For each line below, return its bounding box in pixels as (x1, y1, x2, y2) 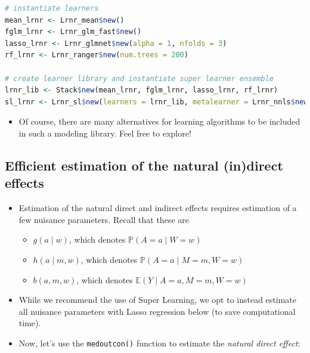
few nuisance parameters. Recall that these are (18, 213, 189, 225)
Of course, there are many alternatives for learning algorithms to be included (18, 115, 300, 128)
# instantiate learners (5, 4, 99, 13)
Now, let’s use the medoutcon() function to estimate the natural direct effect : (18, 336, 300, 349)
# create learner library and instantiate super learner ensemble (5, 74, 274, 83)
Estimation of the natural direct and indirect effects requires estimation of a (18, 202, 297, 214)
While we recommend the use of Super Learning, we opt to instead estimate (18, 293, 297, 306)
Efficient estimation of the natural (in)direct (5, 156, 283, 174)
